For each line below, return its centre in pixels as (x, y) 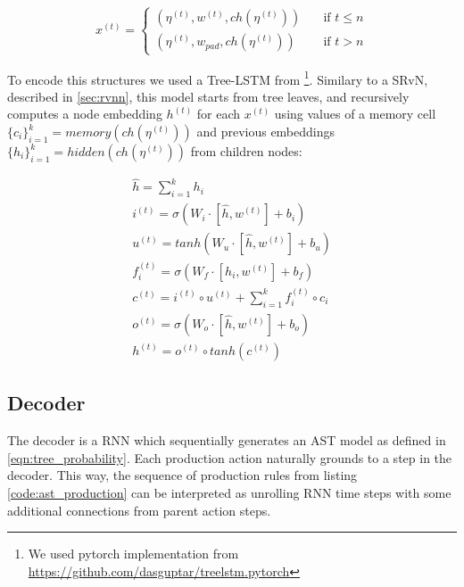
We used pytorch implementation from (133, 554)
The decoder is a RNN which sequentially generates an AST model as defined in (227, 440)
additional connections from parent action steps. (139, 510)
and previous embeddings (266, 131)
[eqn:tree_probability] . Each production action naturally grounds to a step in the (230, 457)
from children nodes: (246, 151)
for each (219, 114)
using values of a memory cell (355, 114)
